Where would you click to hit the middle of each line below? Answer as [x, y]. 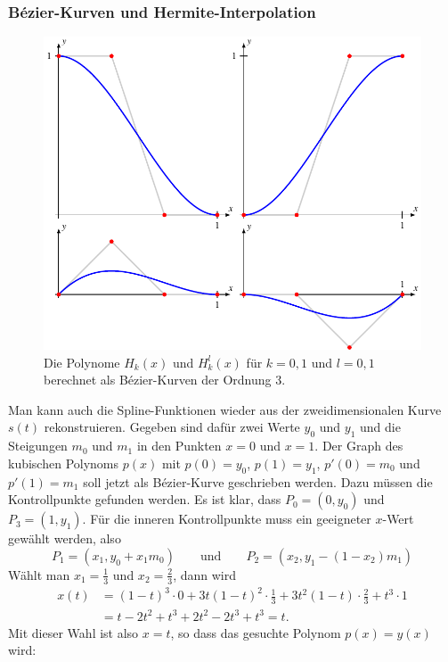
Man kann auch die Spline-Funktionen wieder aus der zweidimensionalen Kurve [225, 409]
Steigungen [38, 446]
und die [380, 427]
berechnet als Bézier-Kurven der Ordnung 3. [165, 380]
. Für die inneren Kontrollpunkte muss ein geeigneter [227, 519]
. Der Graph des [359, 446]
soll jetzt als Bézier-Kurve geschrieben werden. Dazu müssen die [258, 481]
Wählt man [39, 574]
